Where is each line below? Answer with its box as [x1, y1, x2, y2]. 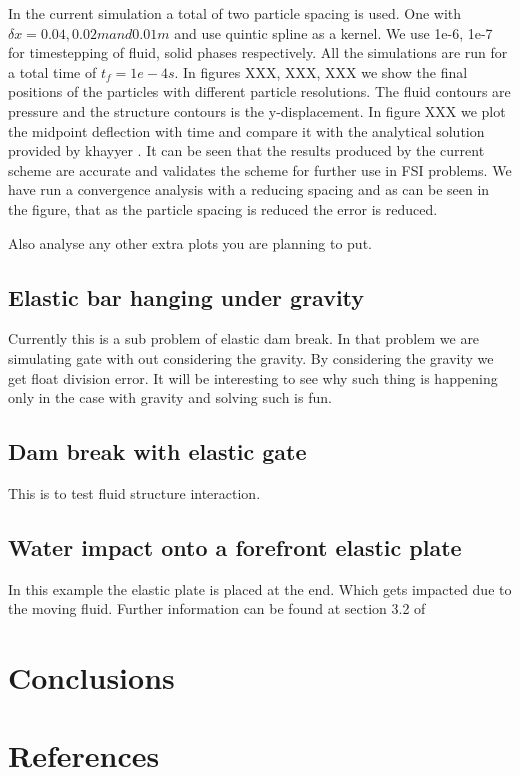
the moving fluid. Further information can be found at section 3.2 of [8, 598, 426, 619]
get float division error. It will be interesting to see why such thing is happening [8, 367, 498, 388]
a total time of [8, 61, 97, 82]
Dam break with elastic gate [8, 436, 307, 467]
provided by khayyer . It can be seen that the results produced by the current [8, 140, 485, 161]
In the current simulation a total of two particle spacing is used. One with [8, 3, 462, 23]
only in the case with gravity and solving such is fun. [8, 387, 332, 408]
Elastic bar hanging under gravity [8, 281, 365, 312]
